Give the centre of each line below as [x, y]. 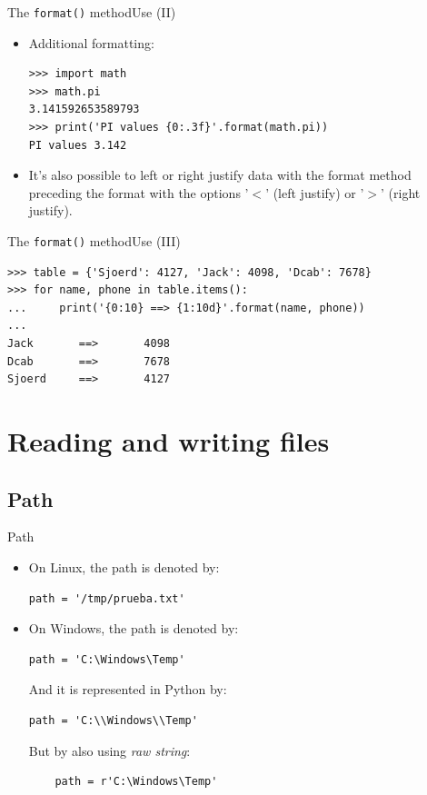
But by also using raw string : [109, 750]
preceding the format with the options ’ [139, 192]
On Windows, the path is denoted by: [134, 628]
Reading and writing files [169, 441]
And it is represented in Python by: [128, 689]
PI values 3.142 [78, 145]
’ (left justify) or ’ [315, 192]
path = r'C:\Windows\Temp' [136, 782]
